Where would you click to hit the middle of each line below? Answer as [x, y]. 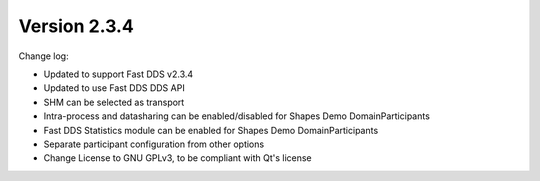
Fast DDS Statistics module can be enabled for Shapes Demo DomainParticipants [211, 130]
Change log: [43, 56]
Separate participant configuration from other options [154, 144]
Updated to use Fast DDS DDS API [114, 88]
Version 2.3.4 [76, 26]
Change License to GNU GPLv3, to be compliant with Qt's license [177, 158]
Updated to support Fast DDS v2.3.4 [118, 74]
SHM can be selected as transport [114, 102]
